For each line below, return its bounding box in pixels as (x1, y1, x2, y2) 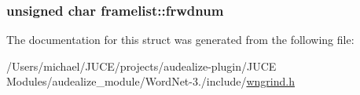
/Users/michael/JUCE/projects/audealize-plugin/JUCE (6, 57, 277, 74)
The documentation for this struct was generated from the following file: (6, 31, 354, 48)
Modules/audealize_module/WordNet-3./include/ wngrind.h (6, 73, 295, 90)
